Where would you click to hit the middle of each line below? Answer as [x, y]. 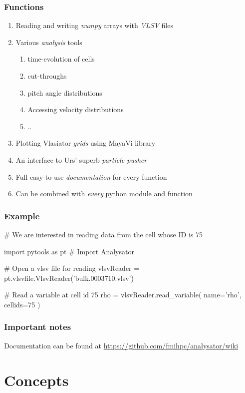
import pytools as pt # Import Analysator [69, 251]
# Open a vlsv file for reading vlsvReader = [72, 268]
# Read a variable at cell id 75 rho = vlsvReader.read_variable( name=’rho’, [123, 295]
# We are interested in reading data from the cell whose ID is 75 [103, 234]
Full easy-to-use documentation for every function [91, 176]
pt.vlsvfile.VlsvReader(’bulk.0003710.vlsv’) [69, 278]
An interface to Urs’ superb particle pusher [81, 159]
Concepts [36, 380]
